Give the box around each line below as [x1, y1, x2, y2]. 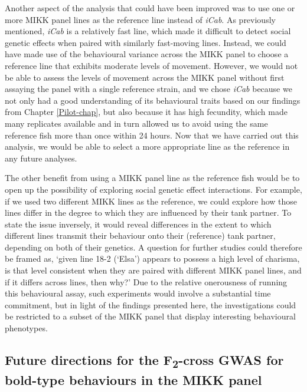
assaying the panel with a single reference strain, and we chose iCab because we [5, 83, 292, 95]
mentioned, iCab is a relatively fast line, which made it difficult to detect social [5, 25, 291, 37]
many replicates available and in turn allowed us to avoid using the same [5, 117, 268, 129]
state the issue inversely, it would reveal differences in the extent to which [5, 218, 272, 230]
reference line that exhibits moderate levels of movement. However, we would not [5, 59, 298, 71]
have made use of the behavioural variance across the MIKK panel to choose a [5, 48, 289, 60]
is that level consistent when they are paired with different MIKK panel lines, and [5, 264, 302, 276]
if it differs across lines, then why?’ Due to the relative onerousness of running [5, 275, 288, 288]
